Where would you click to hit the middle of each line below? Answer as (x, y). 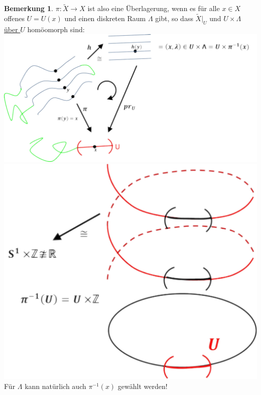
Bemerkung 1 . (29, 8)
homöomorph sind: (56, 29)
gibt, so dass (174, 18)
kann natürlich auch (55, 386)
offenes (14, 18)
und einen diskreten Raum (105, 18)
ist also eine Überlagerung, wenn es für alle (154, 8)
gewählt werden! (143, 386)
